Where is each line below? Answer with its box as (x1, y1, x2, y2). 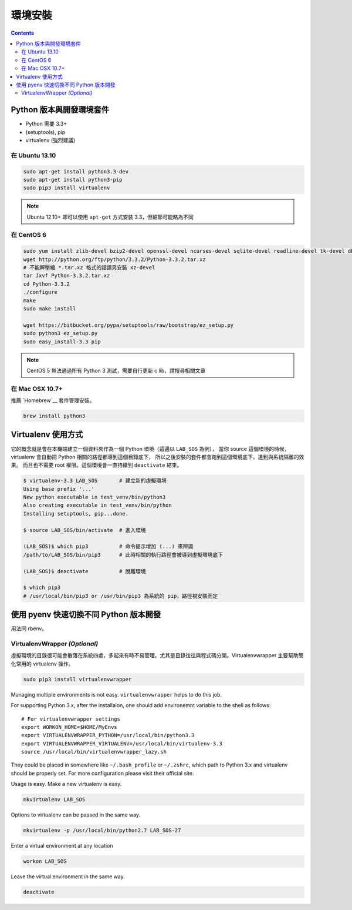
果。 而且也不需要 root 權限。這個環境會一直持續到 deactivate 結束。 (11, 461, 182, 469)
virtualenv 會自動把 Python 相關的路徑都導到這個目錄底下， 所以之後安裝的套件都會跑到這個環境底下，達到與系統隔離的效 (11, 453, 304, 460)
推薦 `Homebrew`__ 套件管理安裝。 (11, 397, 95, 404)
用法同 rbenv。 (11, 625, 48, 632)
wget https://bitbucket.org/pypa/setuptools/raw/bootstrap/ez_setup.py (23, 322, 234, 329)
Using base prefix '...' (23, 486, 95, 492)
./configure (23, 289, 58, 296)
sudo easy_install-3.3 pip (23, 338, 101, 345)
